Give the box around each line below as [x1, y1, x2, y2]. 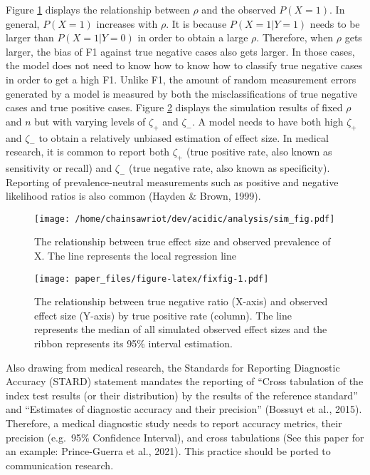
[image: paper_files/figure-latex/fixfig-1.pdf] [34, 273, 269, 284]
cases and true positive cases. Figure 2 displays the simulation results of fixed [6, 100, 343, 115]
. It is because [166, 16, 227, 31]
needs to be [310, 16, 360, 31]
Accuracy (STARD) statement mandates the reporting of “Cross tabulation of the [6, 374, 364, 389]
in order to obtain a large [137, 30, 248, 45]
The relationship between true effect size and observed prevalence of [34, 234, 331, 249]
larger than [6, 30, 54, 45]
